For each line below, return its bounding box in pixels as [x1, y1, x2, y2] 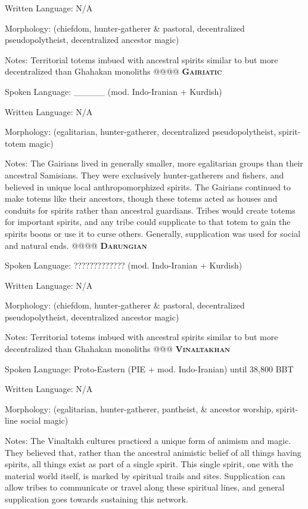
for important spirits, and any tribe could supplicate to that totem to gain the [5, 215, 291, 228]
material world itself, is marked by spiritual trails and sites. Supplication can [5, 469, 285, 482]
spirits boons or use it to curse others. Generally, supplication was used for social [5, 227, 301, 239]
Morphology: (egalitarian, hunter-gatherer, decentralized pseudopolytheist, [5, 125, 276, 138]
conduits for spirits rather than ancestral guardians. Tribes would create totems [5, 203, 295, 216]
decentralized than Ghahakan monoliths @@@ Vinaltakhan [5, 343, 231, 355]
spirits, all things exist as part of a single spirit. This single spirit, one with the [5, 458, 293, 470]
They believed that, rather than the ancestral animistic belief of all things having [5, 446, 301, 458]
